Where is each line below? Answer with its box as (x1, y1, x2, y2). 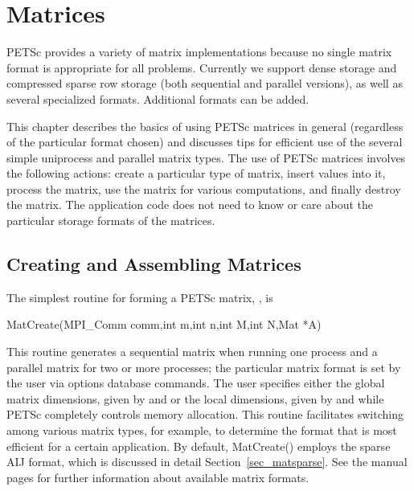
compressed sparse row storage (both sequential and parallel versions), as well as (6, 75, 403, 92)
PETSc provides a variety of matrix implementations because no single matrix (6, 43, 392, 60)
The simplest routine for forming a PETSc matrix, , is (6, 288, 273, 305)
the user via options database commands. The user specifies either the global (6, 374, 385, 391)
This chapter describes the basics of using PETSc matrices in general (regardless (6, 117, 404, 134)
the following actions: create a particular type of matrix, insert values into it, (6, 165, 386, 182)
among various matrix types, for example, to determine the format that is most (6, 422, 397, 439)
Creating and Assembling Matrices (6, 252, 301, 276)
